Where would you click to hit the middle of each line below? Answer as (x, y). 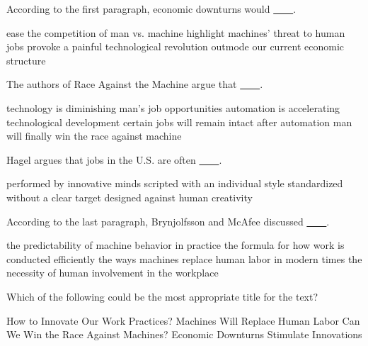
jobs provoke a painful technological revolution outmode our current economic (176, 46)
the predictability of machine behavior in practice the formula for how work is (176, 245)
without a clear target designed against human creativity (130, 197)
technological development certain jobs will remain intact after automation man (179, 122)
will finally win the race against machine (94, 136)
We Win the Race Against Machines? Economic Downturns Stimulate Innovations (184, 334)
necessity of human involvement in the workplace (113, 273)
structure (26, 60)
